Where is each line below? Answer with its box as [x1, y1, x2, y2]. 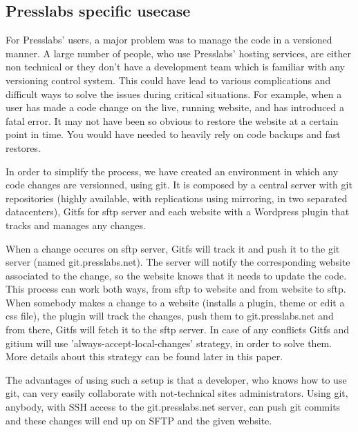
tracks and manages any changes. [6, 217, 146, 232]
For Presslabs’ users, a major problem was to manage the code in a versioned [6, 32, 332, 47]
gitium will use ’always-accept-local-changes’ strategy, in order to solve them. [6, 335, 332, 350]
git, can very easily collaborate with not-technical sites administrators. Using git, [6, 386, 348, 400]
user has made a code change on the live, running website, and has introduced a [6, 100, 345, 115]
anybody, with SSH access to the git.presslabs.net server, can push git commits [6, 400, 341, 414]
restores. [6, 140, 41, 155]
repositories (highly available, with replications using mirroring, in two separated [6, 190, 348, 205]
